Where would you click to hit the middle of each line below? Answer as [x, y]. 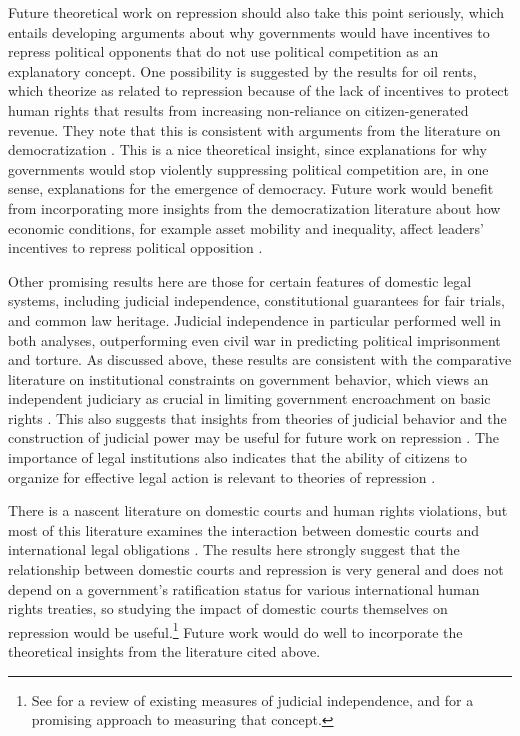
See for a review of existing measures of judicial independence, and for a [252, 699]
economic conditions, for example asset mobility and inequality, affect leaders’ [246, 227]
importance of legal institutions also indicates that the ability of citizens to [237, 457]
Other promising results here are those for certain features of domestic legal [240, 280]
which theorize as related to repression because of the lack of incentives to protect [259, 90]
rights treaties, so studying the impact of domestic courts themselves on [228, 608]
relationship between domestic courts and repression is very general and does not [256, 569]
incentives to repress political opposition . [135, 247]
